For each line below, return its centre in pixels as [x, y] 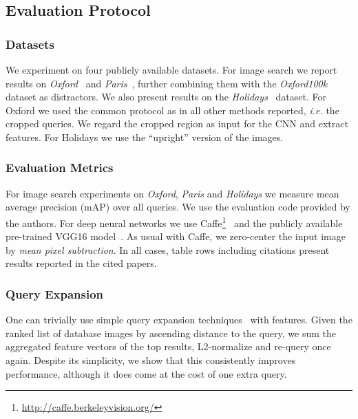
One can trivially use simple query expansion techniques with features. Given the [179, 320]
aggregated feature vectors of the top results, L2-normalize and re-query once [168, 346]
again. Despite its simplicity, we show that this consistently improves [151, 360]
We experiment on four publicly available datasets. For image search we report [171, 69]
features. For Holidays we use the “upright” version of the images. [145, 137]
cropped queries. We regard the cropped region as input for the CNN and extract [177, 123]
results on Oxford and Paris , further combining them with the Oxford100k [167, 83]
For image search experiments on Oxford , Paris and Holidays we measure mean [172, 193]
